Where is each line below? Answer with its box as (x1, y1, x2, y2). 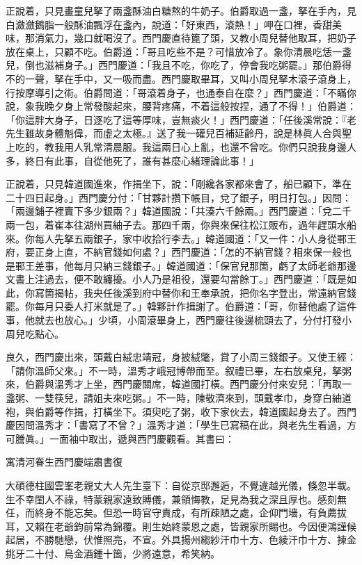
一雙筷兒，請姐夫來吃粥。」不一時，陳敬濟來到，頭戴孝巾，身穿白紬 (34, 391, 342, 405)
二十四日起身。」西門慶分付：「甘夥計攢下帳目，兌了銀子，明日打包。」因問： (6, 190, 352, 204)
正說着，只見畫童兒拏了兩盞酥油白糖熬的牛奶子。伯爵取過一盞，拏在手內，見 (6, 3, 356, 17)
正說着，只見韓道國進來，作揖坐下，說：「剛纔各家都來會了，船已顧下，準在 (6, 177, 352, 191)
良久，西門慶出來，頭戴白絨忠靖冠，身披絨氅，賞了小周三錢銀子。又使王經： (6, 350, 356, 364)
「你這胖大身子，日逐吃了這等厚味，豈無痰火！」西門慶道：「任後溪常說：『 (6, 112, 347, 126)
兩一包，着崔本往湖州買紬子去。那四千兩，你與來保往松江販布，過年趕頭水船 (6, 217, 356, 231)
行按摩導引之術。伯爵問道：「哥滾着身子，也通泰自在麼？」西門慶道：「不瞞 (6, 85, 347, 99)
